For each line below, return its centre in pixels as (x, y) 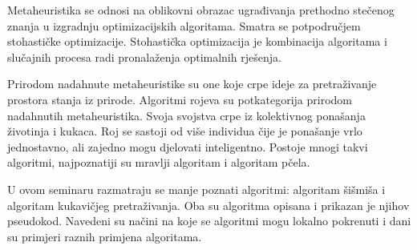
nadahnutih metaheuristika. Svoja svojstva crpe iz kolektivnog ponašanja (186, 115)
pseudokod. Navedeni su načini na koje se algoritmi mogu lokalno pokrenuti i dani (209, 221)
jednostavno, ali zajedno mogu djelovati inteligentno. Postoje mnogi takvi (188, 146)
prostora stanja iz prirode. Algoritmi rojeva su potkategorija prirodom (180, 99)
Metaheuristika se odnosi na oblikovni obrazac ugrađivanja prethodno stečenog (201, 10)
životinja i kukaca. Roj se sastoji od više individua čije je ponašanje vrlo (185, 131)
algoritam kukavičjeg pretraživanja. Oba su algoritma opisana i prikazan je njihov (208, 205)
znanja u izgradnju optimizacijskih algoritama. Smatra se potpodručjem (184, 25)
